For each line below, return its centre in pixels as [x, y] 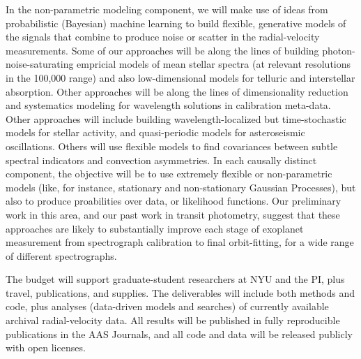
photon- [339, 50]
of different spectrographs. [61, 255]
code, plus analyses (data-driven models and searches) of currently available [167, 306]
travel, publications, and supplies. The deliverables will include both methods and [180, 292]
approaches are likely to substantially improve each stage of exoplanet [155, 228]
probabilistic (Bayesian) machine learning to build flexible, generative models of [176, 23]
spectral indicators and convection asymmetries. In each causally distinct [161, 160]
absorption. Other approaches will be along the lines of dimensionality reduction [177, 91]
